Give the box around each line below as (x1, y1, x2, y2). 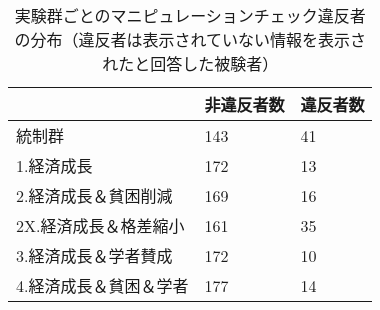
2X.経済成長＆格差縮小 (16, 214, 185, 237)
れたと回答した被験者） (102, 52, 279, 75)
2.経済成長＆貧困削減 (16, 184, 173, 207)
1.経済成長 (16, 154, 93, 177)
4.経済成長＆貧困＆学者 (16, 274, 189, 297)
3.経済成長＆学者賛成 (16, 244, 173, 267)
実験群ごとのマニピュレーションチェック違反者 (14, 4, 366, 27)
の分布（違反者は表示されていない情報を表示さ (14, 28, 366, 51)
